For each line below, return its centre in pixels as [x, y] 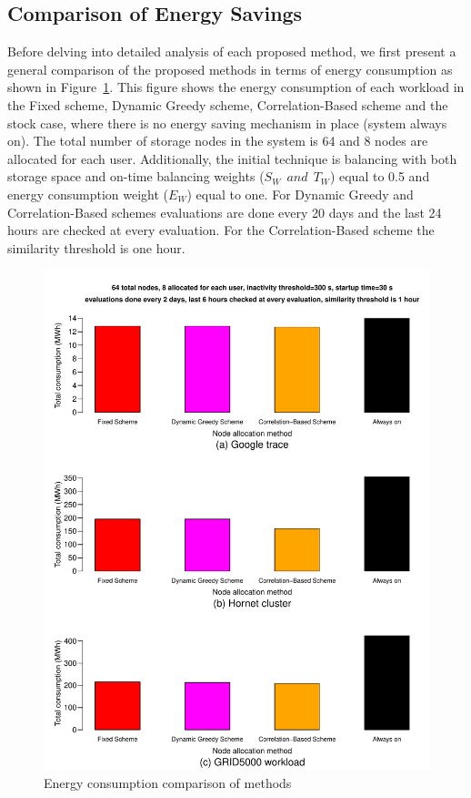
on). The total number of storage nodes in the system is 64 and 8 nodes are [218, 141]
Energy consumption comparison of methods [168, 782]
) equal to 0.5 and [380, 176]
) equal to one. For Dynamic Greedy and [300, 194]
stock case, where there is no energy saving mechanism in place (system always [227, 123]
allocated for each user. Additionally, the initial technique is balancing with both [232, 158]
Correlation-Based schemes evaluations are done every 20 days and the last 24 [225, 212]
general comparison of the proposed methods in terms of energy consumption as [230, 69]
